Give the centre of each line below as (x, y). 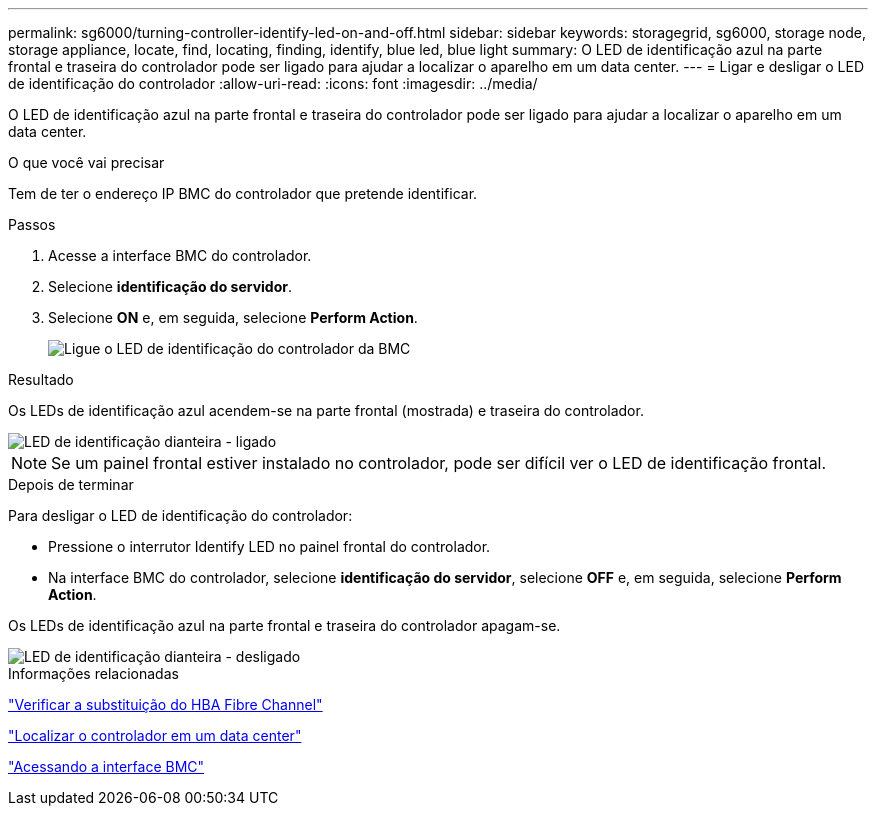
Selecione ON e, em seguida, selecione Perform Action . (233, 317)
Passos (32, 224)
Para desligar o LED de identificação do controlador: (180, 515)
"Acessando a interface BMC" (106, 766)
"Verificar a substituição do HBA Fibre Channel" (165, 704)
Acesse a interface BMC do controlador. (180, 255)
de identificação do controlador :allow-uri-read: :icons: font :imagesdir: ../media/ (273, 83)
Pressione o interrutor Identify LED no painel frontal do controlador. (269, 546)
